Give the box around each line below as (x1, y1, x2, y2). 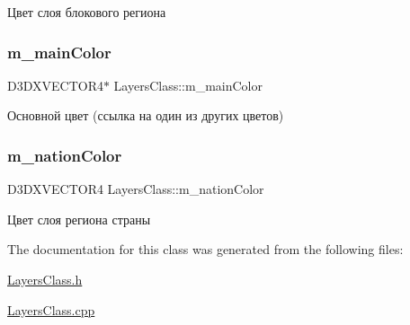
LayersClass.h (7, 270, 83, 288)
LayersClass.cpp (7, 300, 95, 319)
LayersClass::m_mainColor (113, 75, 263, 94)
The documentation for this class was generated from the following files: (7, 240, 404, 259)
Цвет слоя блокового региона (7, 3, 166, 21)
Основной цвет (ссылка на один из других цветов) (7, 106, 284, 125)
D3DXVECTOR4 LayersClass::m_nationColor (7, 180, 264, 198)
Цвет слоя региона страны (7, 209, 151, 228)
